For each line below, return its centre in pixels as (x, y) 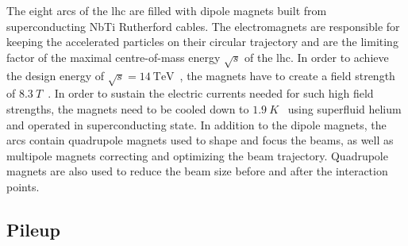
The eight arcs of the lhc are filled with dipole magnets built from (167, 10)
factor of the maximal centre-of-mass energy (114, 57)
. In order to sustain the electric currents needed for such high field (211, 93)
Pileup (33, 229)
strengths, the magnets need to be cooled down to (128, 108)
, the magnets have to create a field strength (287, 75)
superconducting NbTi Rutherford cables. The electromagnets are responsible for (203, 26)
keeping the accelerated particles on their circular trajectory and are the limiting (202, 42)
